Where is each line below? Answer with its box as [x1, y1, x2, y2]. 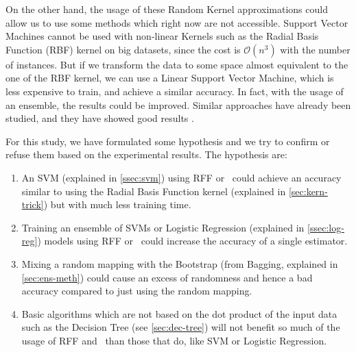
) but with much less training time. [43, 197, 191, 212]
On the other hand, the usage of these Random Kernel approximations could [5, 2, 328, 16]
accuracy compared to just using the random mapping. [21, 284, 252, 298]
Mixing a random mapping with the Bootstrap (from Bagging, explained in [21, 256, 338, 271]
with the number [280, 42, 351, 56]
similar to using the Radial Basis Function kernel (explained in [21, 184, 286, 198]
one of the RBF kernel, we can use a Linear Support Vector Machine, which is [5, 71, 334, 85]
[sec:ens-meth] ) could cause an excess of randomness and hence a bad [21, 270, 313, 284]
